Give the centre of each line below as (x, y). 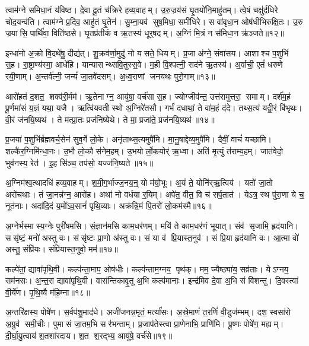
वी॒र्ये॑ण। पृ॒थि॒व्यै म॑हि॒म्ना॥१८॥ (48, 292)
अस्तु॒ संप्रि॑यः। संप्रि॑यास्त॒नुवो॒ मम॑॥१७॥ (62, 249)
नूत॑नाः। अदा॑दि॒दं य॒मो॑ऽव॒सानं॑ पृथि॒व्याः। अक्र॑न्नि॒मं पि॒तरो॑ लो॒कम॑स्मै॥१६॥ (109, 206)
